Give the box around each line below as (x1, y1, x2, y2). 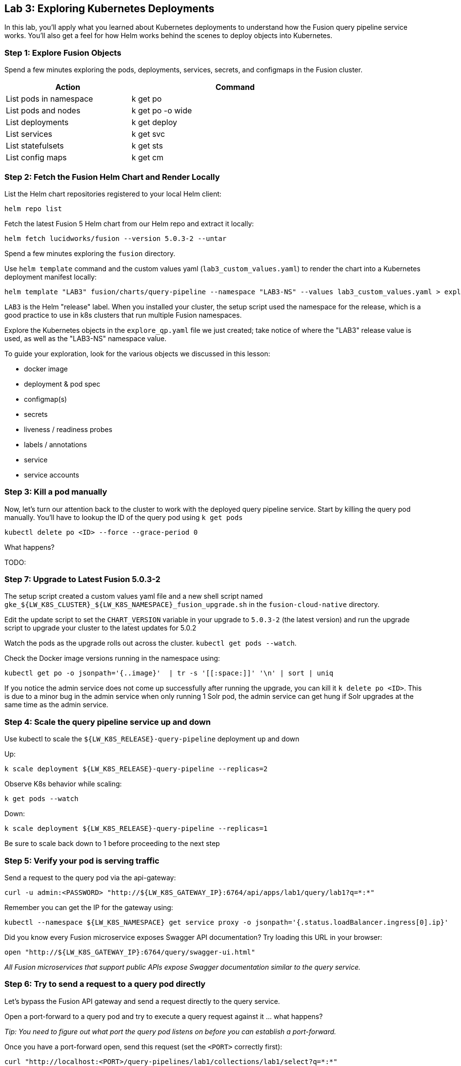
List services (6, 129, 52, 139)
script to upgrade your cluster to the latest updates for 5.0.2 (4, 624, 197, 632)
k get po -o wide (131, 106, 192, 116)
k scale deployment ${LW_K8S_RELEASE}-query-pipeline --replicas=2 (4, 765, 268, 773)
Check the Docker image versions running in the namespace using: (4, 654, 220, 663)
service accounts (24, 470, 80, 479)
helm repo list (4, 204, 62, 213)
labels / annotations (24, 440, 87, 449)
